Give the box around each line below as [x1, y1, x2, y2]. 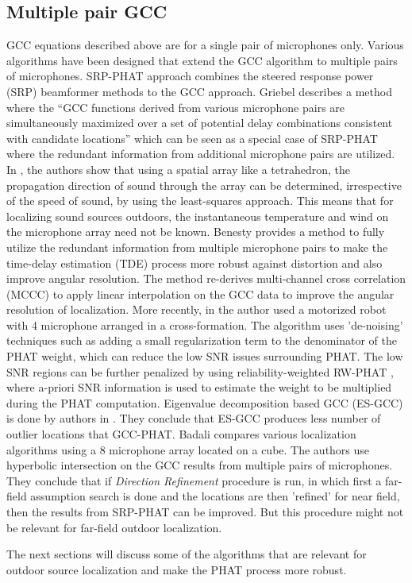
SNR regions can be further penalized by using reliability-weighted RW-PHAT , [6, 363, 394, 380]
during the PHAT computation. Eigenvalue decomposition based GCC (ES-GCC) [6, 394, 403, 411]
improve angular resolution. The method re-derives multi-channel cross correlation [6, 270, 406, 287]
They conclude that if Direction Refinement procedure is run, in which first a [6, 472, 382, 488]
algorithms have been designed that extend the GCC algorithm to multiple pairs [6, 52, 398, 68]
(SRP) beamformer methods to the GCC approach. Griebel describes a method [6, 83, 392, 99]
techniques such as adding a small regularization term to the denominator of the [6, 332, 398, 349]
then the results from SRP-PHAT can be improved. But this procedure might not [6, 504, 404, 520]
